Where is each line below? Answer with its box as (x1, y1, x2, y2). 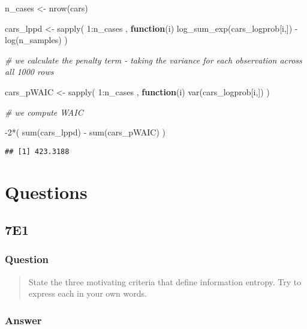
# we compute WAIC (5, 105, 83, 118)
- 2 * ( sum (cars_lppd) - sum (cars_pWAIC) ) (5, 126, 165, 138)
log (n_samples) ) (5, 34, 68, 46)
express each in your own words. (28, 287, 147, 300)
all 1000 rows (5, 65, 54, 78)
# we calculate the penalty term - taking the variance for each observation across (5, 53, 302, 66)
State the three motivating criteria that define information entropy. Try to (28, 275, 302, 288)
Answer (5, 312, 42, 327)
